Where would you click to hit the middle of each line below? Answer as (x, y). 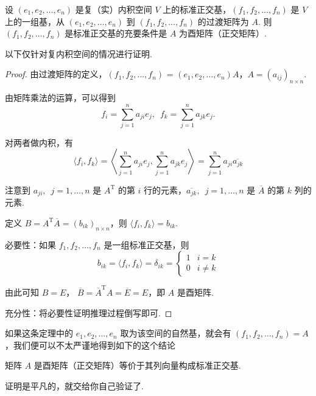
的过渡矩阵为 (223, 21)
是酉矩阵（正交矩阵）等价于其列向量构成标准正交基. (137, 365)
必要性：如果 (30, 244)
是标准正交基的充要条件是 (116, 33)
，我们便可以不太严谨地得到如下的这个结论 (90, 345)
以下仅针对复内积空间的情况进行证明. (79, 53)
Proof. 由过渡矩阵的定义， (56, 74)
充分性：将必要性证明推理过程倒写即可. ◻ (89, 312)
